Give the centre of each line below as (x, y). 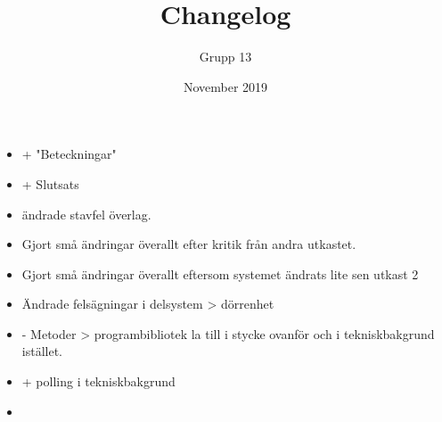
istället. (42, 351)
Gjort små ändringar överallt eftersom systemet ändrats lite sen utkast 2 (220, 273)
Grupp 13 (225, 57)
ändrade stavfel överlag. (86, 214)
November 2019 (225, 86)
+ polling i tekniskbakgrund (98, 381)
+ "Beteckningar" (69, 154)
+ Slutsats (50, 183)
